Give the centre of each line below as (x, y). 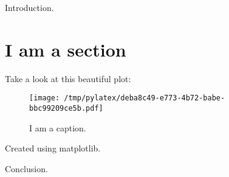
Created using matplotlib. (53, 148)
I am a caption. (58, 127)
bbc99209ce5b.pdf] (66, 108)
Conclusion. (26, 168)
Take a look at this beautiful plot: (68, 78)
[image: (45, 98)
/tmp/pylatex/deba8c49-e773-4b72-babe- (145, 98)
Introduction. (29, 7)
